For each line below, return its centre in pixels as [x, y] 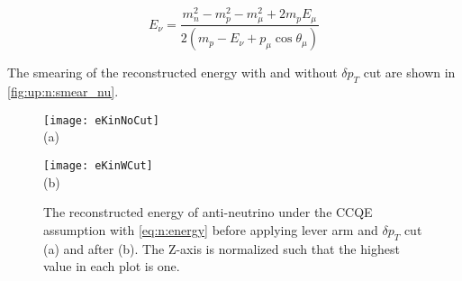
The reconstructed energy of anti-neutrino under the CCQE [208, 212]
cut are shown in [409, 73]
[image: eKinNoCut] [101, 120]
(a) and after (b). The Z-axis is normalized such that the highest [222, 248]
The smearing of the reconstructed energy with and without [172, 73]
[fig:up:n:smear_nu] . [63, 91]
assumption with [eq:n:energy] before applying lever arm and [211, 229]
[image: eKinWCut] [98, 166]
